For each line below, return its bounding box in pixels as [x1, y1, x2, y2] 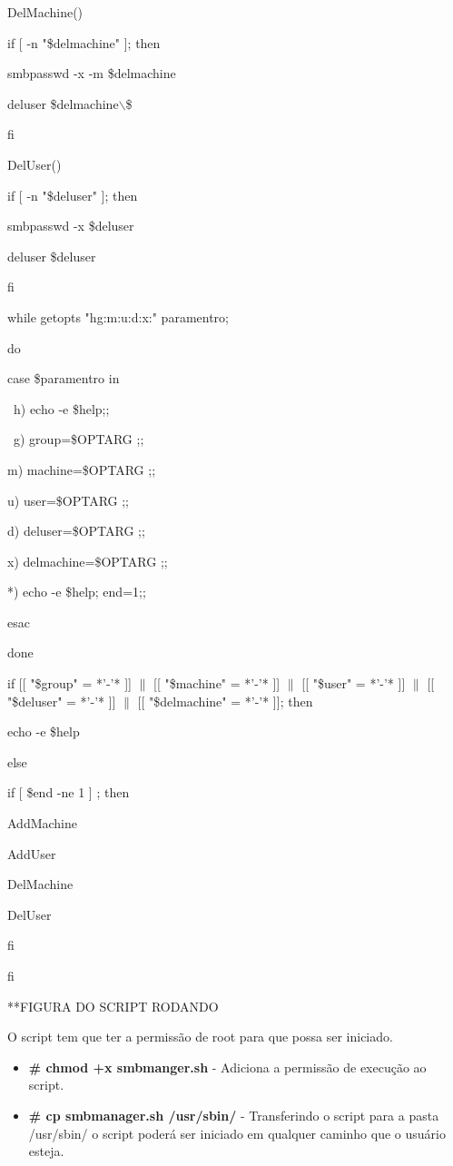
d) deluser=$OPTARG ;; [7, 521, 145, 540]
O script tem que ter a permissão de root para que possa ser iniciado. [7, 1027, 393, 1046]
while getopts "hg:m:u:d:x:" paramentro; [7, 307, 229, 326]
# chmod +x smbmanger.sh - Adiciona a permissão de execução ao [28, 1057, 427, 1076]
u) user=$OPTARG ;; [7, 490, 130, 509]
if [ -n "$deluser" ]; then [7, 185, 138, 204]
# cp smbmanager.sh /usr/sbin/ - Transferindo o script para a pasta [28, 1105, 439, 1124]
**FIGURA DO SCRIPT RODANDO [7, 996, 219, 1015]
